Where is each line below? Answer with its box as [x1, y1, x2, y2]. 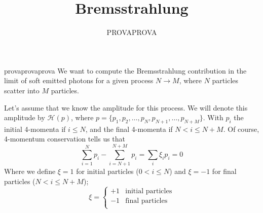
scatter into [4, 85, 40, 95]
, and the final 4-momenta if [85, 123, 173, 134]
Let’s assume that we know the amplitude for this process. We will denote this [4, 102, 248, 113]
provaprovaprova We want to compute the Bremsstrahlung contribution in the [4, 65, 247, 76]
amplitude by [4, 112, 45, 123]
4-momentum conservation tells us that [4, 133, 126, 144]
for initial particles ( [76, 166, 139, 176]
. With [203, 112, 223, 123]
